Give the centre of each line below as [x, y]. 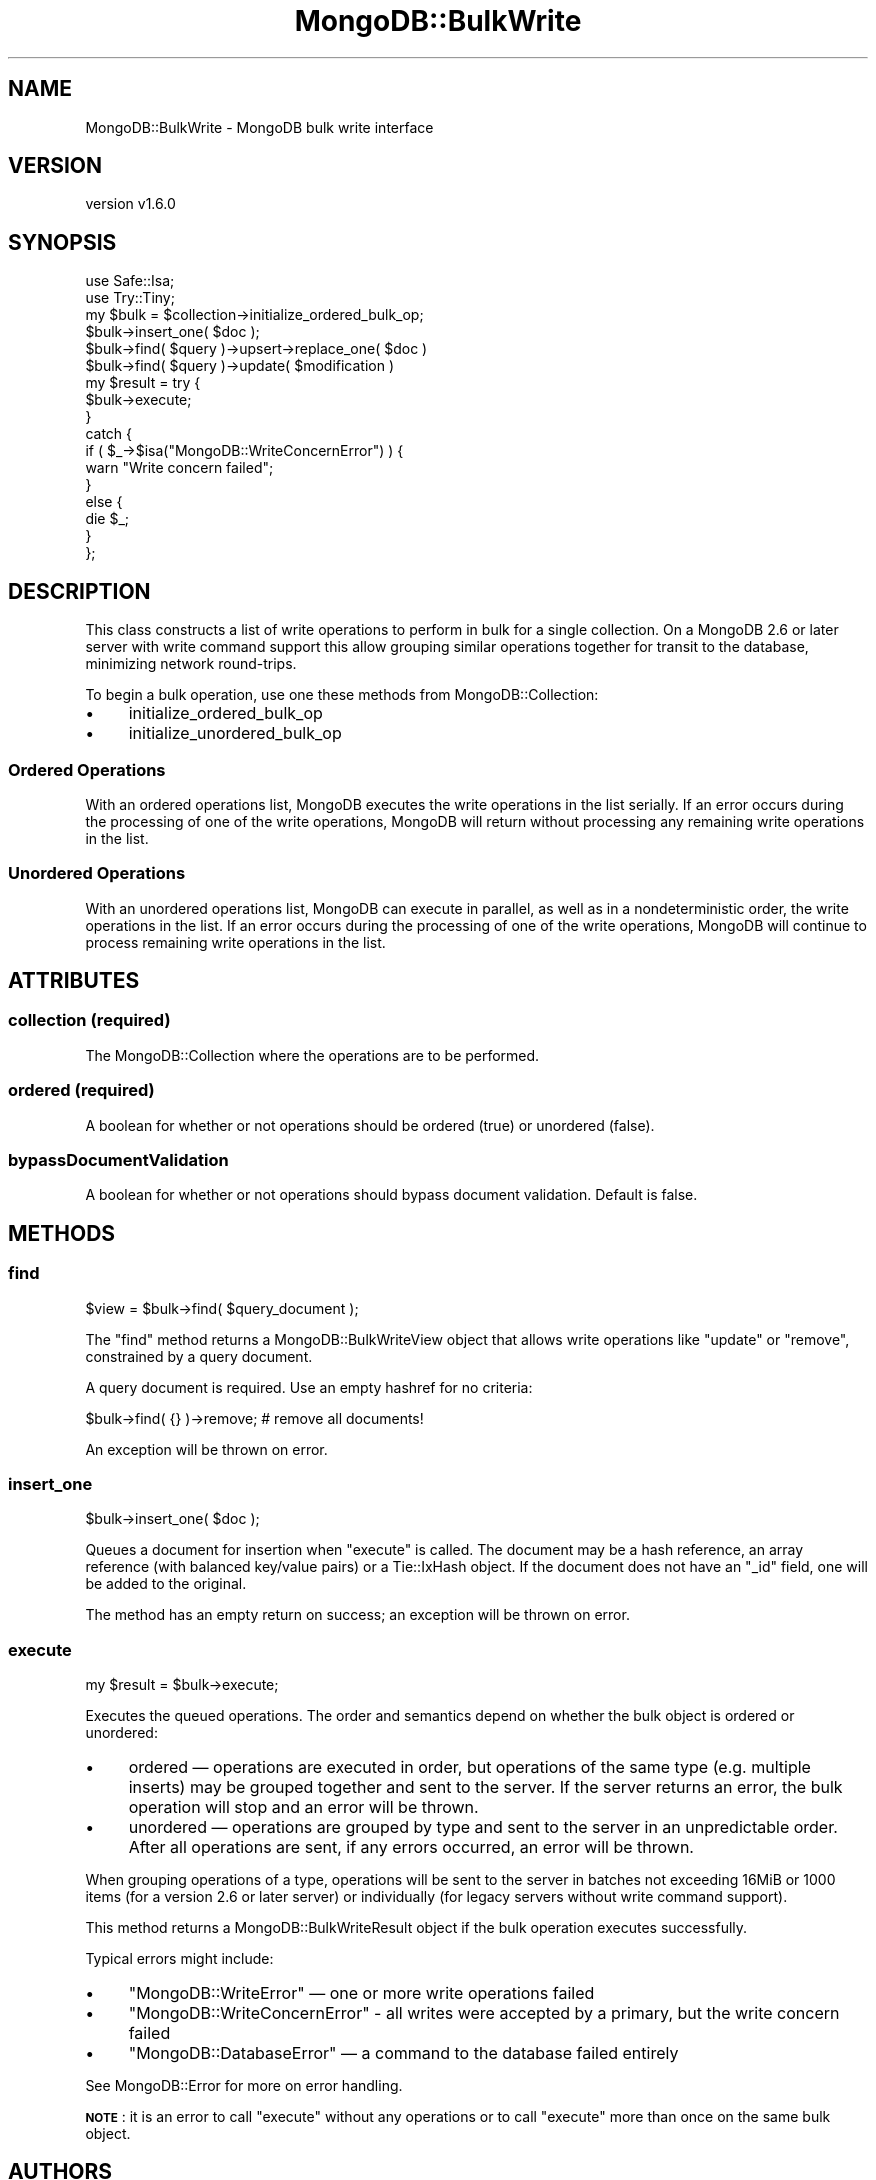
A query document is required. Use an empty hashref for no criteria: [309, 1387]
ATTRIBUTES [74, 981]
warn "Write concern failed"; [179, 468]
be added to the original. [166, 1584]
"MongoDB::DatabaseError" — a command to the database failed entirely [403, 2053]
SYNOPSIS [62, 242]
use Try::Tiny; [130, 298]
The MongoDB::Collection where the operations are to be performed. [312, 1055]
